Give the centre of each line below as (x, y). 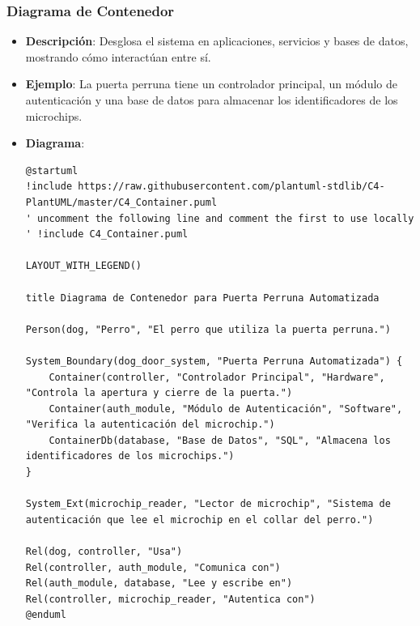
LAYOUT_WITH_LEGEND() (83, 266)
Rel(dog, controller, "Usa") (104, 552)
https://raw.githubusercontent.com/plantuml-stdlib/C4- (231, 187)
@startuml (52, 170)
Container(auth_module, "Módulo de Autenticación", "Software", (226, 409)
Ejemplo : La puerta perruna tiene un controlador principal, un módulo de (211, 84)
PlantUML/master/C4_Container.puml (121, 202)
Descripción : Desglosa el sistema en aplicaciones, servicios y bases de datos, (217, 41)
